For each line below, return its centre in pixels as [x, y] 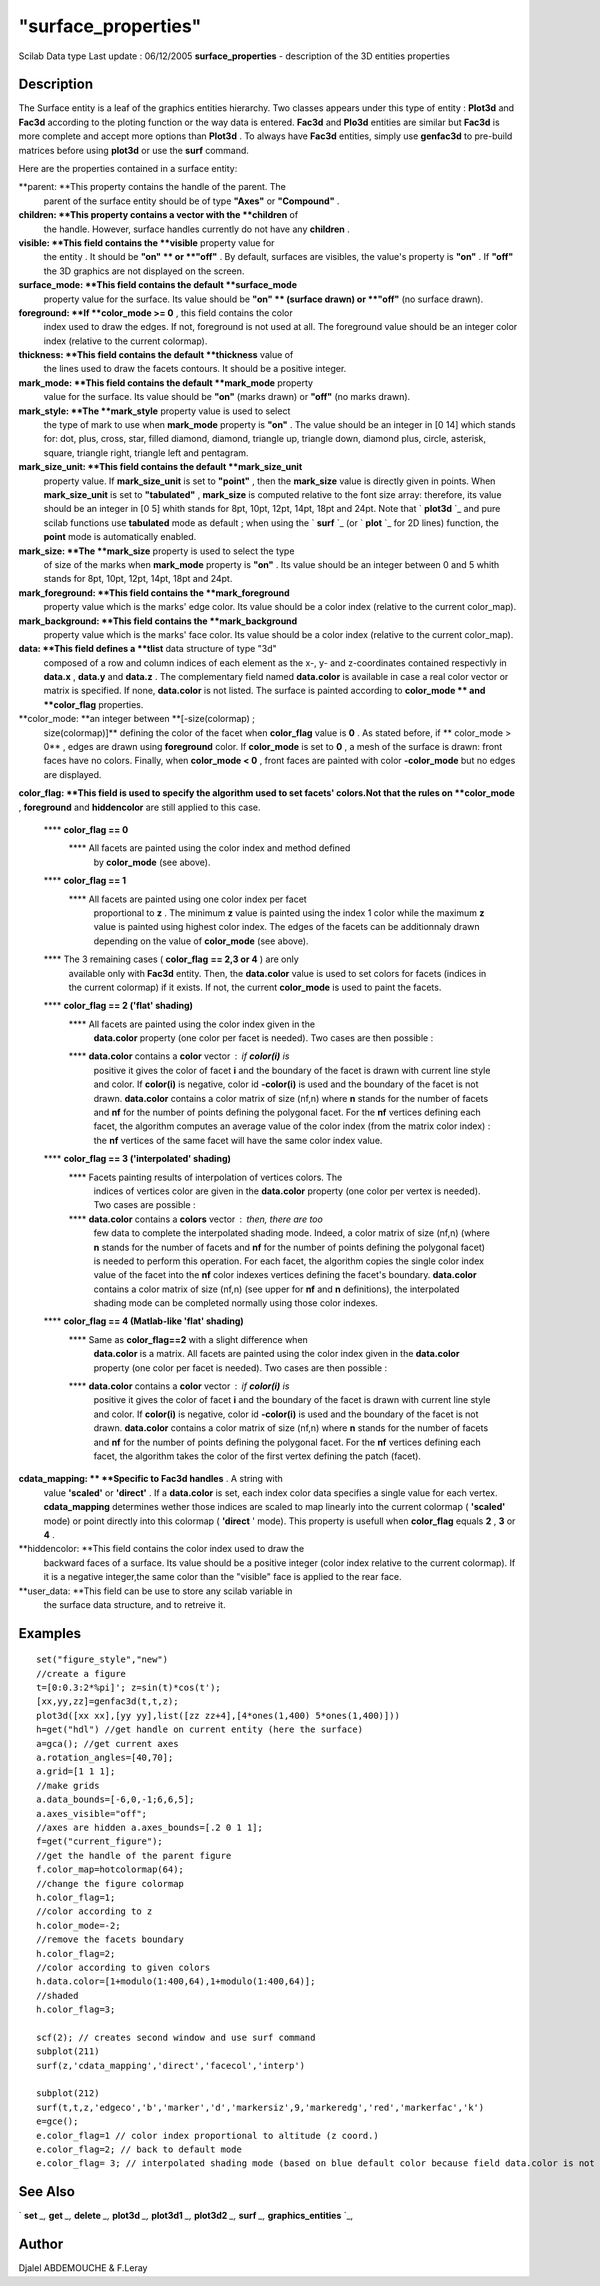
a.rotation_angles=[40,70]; [105, 1758]
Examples [50, 1633]
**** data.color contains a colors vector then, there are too [196, 1219]
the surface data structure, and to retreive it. [134, 1604]
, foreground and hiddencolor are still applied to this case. [139, 807]
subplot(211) [68, 2051]
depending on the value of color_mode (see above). [201, 941]
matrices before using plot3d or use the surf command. [134, 150]
